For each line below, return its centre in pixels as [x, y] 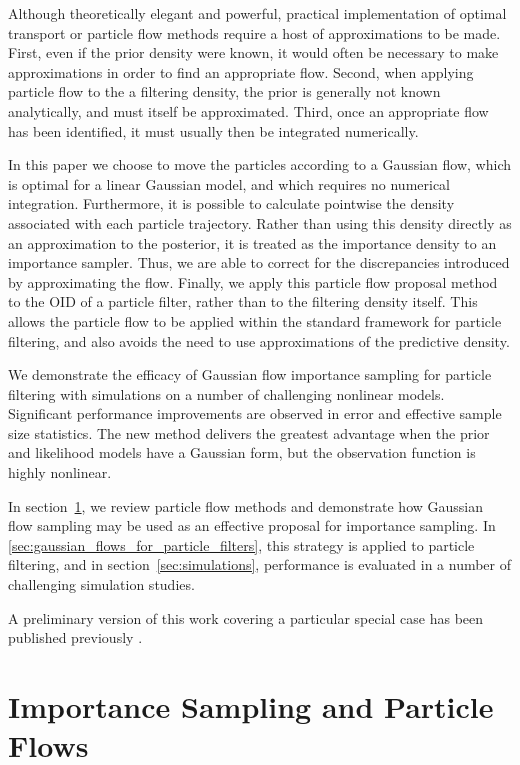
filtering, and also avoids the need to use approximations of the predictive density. [259, 340]
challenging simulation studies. [101, 584]
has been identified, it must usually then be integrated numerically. [213, 130]
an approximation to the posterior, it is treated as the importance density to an [252, 242]
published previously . [75, 637]
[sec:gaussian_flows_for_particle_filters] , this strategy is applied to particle [241, 544]
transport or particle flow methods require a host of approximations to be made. [254, 32]
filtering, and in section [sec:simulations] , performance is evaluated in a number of [260, 564]
